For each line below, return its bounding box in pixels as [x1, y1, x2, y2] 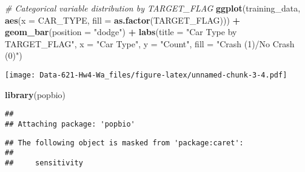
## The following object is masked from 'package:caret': [5, 138, 244, 147]
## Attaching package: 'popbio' [5, 119, 135, 128]
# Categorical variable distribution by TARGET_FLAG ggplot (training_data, [5, 2, 301, 14]
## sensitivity [5, 158, 83, 167]
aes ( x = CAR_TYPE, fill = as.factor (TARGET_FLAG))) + [5, 13, 241, 26]
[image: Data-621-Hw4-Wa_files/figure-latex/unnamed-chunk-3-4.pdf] [5, 70, 287, 79]
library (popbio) [5, 88, 66, 101]
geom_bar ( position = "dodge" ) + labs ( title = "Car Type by [5, 25, 237, 38]
